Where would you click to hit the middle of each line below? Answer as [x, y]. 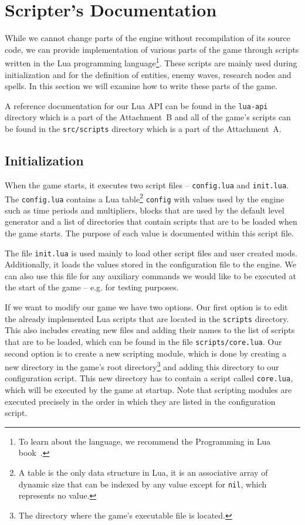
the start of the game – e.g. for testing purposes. [92, 287]
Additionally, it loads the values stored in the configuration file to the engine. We [150, 264]
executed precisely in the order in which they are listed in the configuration [140, 401]
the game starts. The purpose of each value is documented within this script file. [149, 233]
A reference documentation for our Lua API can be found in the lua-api [136, 105]
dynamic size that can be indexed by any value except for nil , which [143, 484]
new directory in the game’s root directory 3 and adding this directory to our [142, 366]
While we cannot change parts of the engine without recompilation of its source [148, 38]
